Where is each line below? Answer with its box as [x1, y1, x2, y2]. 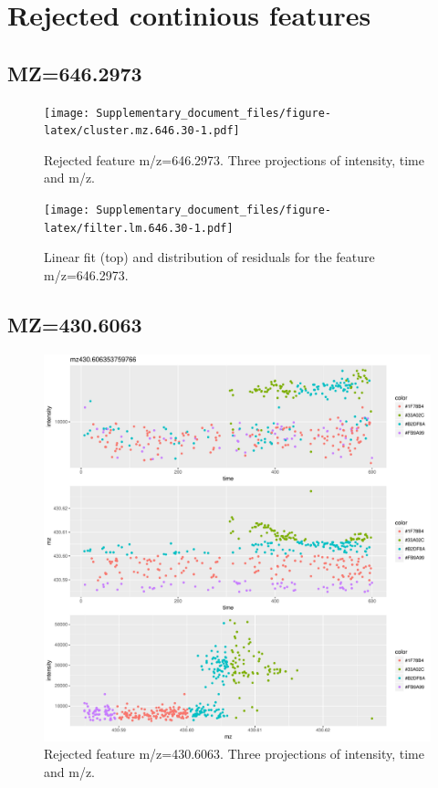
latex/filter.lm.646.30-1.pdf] [44, 221, 234, 235]
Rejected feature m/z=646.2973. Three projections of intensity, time [44, 150, 424, 169]
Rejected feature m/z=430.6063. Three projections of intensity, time [44, 744, 424, 763]
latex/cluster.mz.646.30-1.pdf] [44, 124, 240, 138]
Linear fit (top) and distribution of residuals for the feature [44, 247, 375, 267]
